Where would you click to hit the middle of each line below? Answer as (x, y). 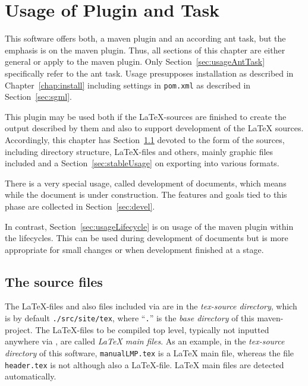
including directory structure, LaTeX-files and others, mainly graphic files (139, 151)
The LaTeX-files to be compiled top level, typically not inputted (152, 329)
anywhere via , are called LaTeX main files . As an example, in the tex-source (145, 341)
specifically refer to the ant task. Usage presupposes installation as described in (149, 73)
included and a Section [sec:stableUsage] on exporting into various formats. (142, 163)
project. (19, 329)
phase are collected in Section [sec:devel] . (80, 206)
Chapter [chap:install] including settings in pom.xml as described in (128, 85)
